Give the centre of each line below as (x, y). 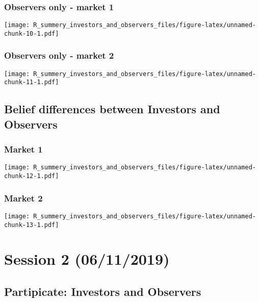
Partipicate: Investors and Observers (103, 292)
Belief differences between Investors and (112, 109)
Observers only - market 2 (59, 55)
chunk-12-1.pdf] (32, 176)
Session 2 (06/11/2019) (87, 259)
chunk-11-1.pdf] (32, 82)
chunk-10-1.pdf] (32, 33)
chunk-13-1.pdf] (32, 225)
